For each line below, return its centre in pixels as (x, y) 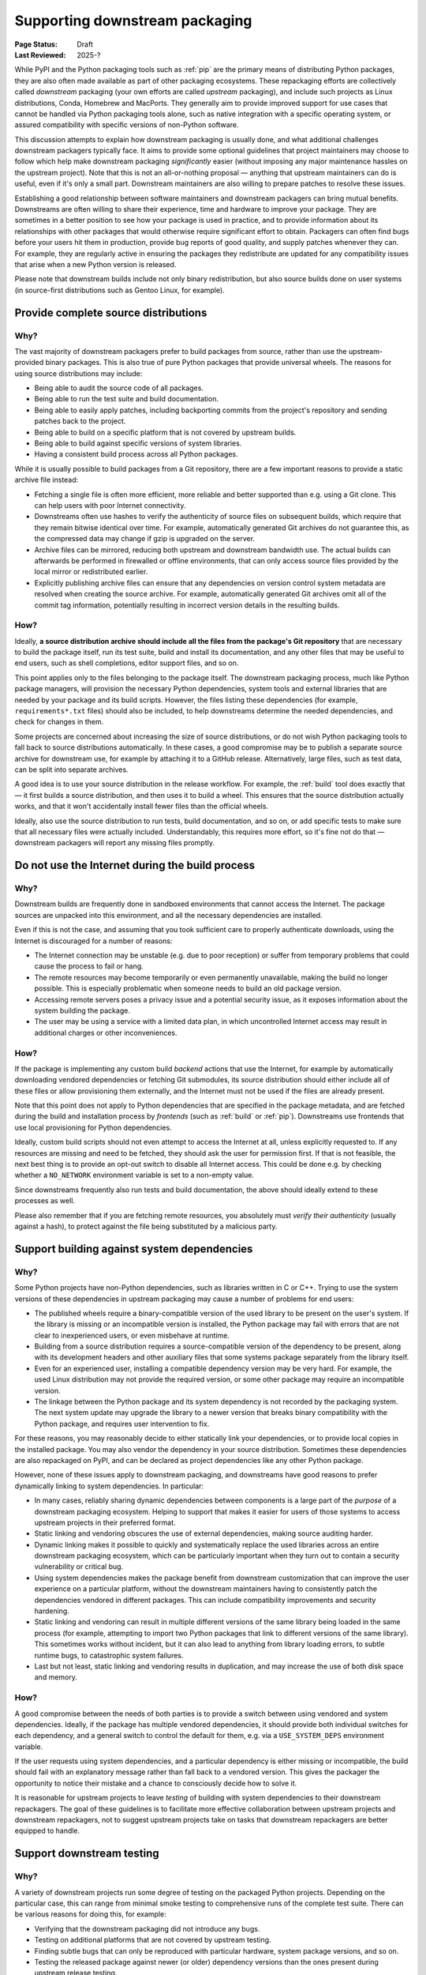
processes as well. (45, 1201)
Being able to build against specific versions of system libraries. (138, 443)
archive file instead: (47, 480)
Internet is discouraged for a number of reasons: (93, 941)
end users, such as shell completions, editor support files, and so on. (127, 663)
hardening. (52, 1611)
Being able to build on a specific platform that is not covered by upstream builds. (165, 432)
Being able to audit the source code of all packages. (119, 388)
